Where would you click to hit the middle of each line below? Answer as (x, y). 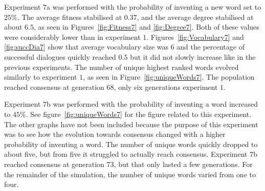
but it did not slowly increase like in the (193, 56)
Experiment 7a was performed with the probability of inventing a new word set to (133, 7)
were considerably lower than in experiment (72, 37)
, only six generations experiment (166, 87)
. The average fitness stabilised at (70, 17)
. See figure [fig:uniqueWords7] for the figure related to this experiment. (139, 114)
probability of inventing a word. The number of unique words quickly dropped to (131, 144)
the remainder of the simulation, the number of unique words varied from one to (130, 174)
